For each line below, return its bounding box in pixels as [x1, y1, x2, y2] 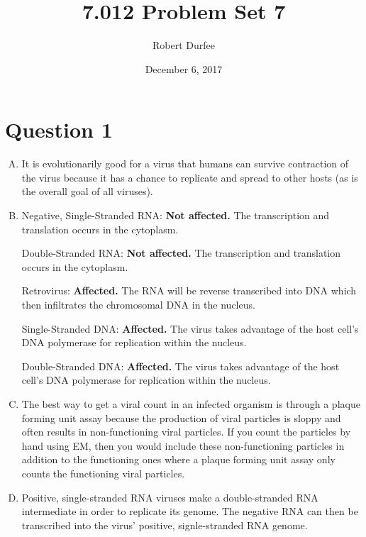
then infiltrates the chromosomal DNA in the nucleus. [21, 297, 255, 311]
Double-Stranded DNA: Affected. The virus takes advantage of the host [21, 358, 340, 373]
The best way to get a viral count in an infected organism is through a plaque [21, 396, 360, 411]
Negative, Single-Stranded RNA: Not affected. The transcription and [21, 208, 330, 223]
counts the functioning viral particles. [21, 465, 185, 480]
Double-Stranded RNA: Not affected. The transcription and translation [21, 245, 341, 260]
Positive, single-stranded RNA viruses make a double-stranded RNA [21, 489, 318, 504]
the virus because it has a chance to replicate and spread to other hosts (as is [21, 170, 358, 184]
